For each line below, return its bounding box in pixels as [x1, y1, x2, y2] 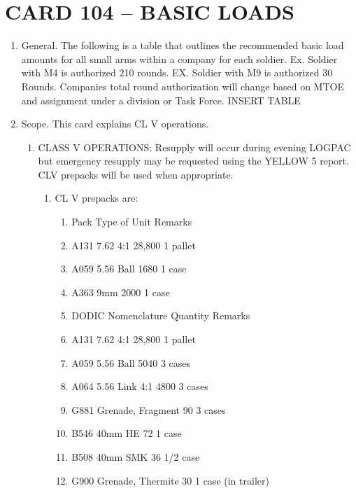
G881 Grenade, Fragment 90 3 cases [71, 402, 226, 417]
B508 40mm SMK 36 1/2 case [71, 450, 200, 464]
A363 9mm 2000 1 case [71, 284, 170, 299]
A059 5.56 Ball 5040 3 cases [71, 355, 191, 370]
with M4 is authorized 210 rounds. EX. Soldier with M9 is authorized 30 [21, 65, 333, 80]
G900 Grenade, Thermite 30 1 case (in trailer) [71, 473, 269, 487]
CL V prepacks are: [55, 190, 138, 205]
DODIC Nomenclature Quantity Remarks [71, 308, 250, 323]
